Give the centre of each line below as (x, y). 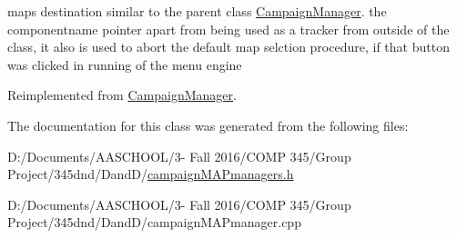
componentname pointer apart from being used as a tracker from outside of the (228, 29)
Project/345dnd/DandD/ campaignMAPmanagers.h (151, 174)
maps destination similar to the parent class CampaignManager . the (197, 11)
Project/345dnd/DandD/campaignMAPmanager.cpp (154, 222)
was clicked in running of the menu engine (125, 64)
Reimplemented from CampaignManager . (122, 95)
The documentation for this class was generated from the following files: (208, 125)
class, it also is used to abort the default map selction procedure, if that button (228, 47)
